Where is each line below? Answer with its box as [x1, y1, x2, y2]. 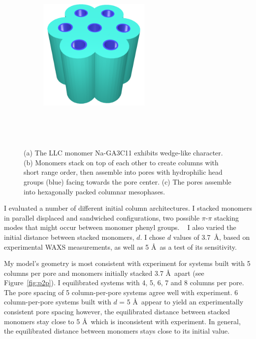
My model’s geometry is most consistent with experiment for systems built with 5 [4, 258, 251, 268]
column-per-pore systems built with [4, 297, 111, 307]
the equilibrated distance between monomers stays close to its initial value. [4, 326, 230, 336]
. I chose [140, 231, 165, 242]
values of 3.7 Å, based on [173, 231, 250, 242]
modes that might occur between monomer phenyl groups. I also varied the [4, 222, 236, 232]
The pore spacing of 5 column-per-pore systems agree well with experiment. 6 [4, 287, 238, 297]
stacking [214, 212, 239, 223]
